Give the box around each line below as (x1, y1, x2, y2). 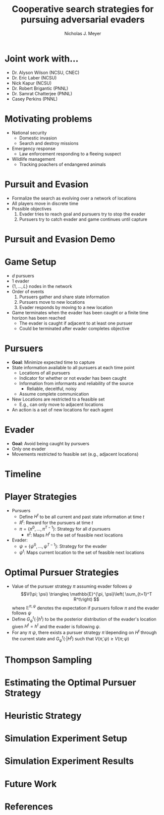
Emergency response (11, 145, 55, 151)
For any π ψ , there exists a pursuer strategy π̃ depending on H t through (11, 629, 157, 635)
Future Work (4, 778, 57, 790)
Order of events (11, 288, 44, 294)
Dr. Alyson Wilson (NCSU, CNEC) (11, 69, 80, 75)
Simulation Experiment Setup (4, 733, 127, 744)
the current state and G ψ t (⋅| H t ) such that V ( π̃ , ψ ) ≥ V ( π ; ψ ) (11, 634, 129, 643)
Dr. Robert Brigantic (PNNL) (11, 85, 68, 91)
